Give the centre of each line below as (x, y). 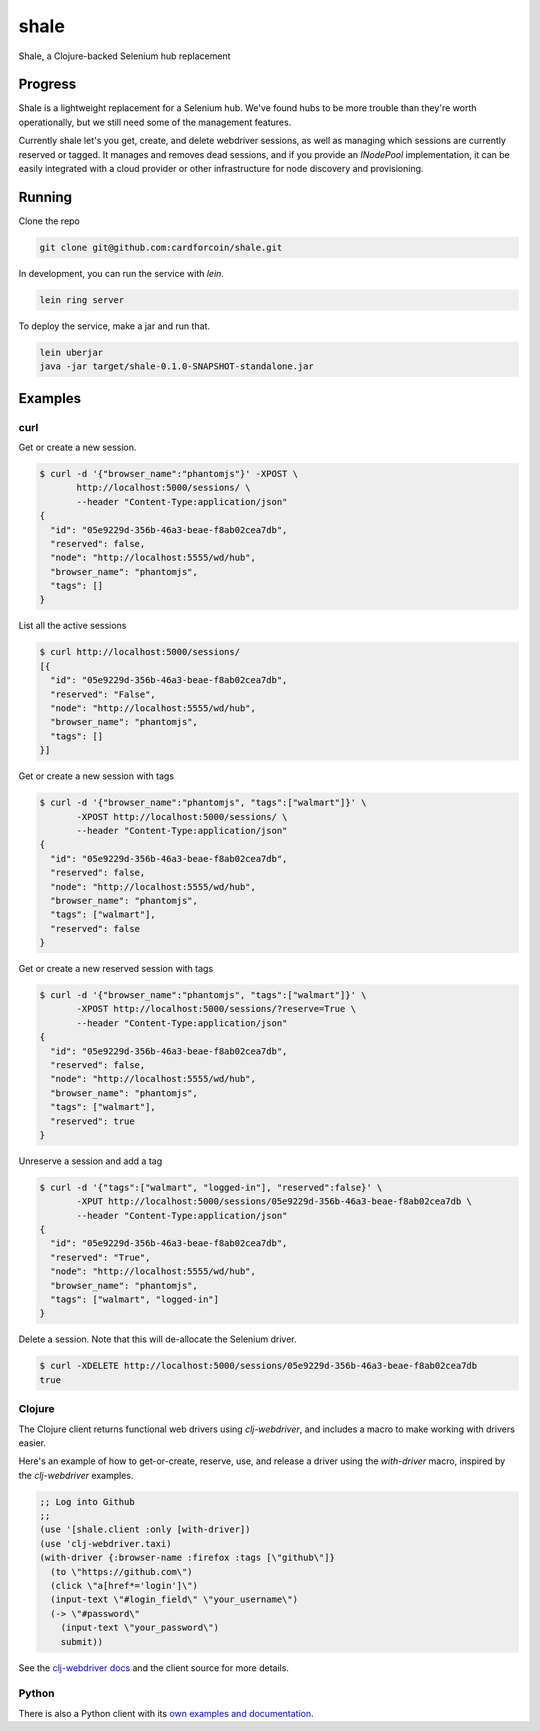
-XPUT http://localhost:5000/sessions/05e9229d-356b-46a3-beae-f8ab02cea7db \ (274, 1201)
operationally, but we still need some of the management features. (155, 122)
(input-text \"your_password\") (140, 1628)
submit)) (82, 1641)
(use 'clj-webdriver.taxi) (105, 1543)
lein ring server (82, 299)
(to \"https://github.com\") (122, 1571)
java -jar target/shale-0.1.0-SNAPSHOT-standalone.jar (176, 366)
